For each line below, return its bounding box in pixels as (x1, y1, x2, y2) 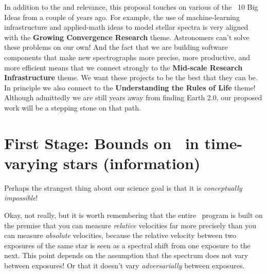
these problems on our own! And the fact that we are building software (4, 42, 228, 52)
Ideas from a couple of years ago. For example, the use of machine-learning (4, 11, 240, 22)
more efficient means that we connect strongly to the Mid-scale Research (4, 62, 243, 72)
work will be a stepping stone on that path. (4, 102, 141, 113)
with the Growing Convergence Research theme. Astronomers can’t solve (4, 31, 250, 42)
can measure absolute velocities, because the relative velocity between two (4, 230, 237, 241)
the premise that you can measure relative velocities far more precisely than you (4, 220, 256, 230)
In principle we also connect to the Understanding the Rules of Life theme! (4, 82, 256, 93)
